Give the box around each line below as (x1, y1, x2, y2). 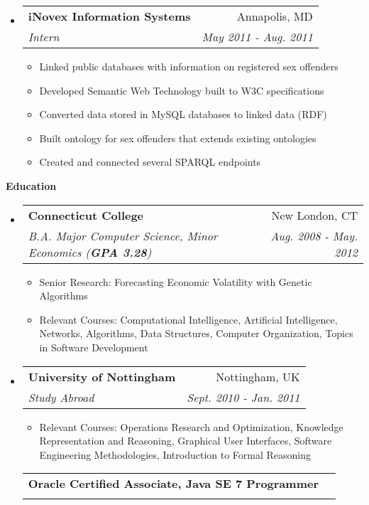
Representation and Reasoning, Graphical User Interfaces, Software (39, 433, 332, 448)
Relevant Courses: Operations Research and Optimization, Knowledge (39, 419, 343, 434)
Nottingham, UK (216, 368, 300, 385)
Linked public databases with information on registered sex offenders (39, 59, 338, 73)
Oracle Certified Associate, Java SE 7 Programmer (28, 475, 319, 492)
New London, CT (271, 206, 358, 223)
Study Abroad (28, 388, 94, 405)
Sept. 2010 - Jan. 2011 (187, 388, 300, 405)
